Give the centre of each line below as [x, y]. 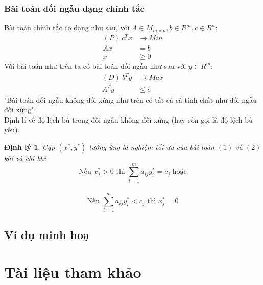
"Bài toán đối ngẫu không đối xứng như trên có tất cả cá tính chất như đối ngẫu [130, 99]
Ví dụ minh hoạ [47, 234]
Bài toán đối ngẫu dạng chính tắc [74, 8]
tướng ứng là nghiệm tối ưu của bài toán [152, 147]
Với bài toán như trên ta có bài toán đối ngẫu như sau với [95, 66]
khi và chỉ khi [25, 158]
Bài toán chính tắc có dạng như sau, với [67, 27]
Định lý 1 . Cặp [30, 147]
